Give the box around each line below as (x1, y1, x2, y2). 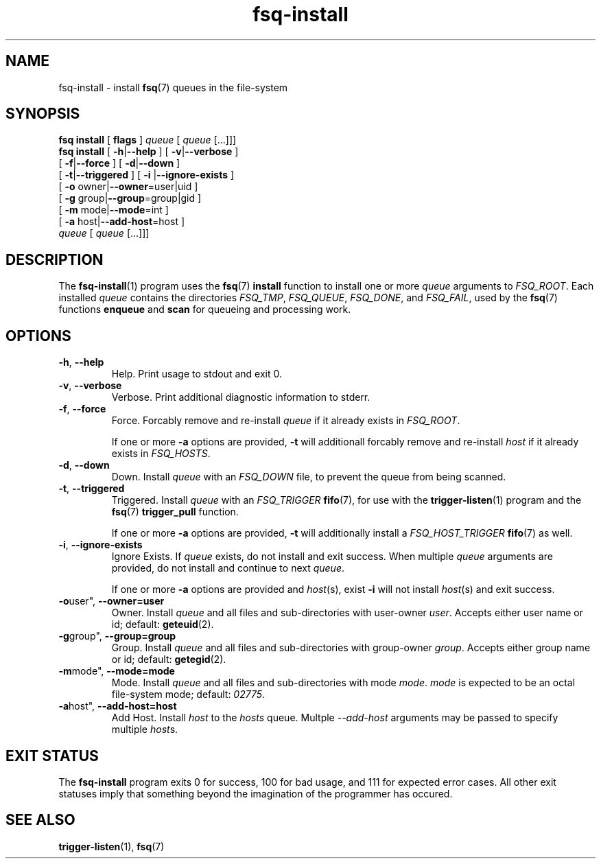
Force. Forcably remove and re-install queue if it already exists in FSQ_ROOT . (111, 415, 460, 427)
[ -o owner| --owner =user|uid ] (58, 180, 198, 193)
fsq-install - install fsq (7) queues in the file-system (58, 81, 288, 93)
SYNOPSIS (5, 105, 80, 123)
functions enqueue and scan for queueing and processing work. (58, 303, 351, 316)
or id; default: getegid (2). (111, 653, 226, 666)
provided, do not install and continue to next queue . (111, 562, 345, 574)
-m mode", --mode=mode (58, 665, 175, 677)
